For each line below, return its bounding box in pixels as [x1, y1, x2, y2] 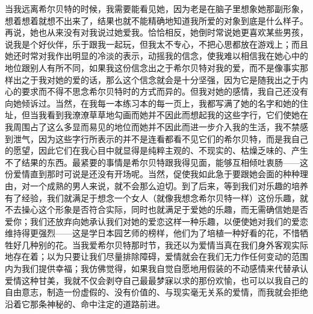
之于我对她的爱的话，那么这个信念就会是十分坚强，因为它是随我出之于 [21, 73, 300, 86]
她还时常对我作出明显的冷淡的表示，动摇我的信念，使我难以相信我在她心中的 [5, 49, 308, 62]
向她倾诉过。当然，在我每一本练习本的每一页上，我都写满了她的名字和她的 [5, 96, 300, 109]
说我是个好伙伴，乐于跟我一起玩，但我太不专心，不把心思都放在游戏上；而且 [5, 37, 308, 50]
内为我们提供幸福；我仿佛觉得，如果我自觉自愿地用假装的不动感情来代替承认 [5, 262, 308, 275]
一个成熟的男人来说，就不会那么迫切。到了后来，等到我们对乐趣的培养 [29, 179, 308, 192]
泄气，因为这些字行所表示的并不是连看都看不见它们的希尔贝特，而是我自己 [13, 132, 308, 145]
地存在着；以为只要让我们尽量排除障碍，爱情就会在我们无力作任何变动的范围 [5, 250, 308, 263]
